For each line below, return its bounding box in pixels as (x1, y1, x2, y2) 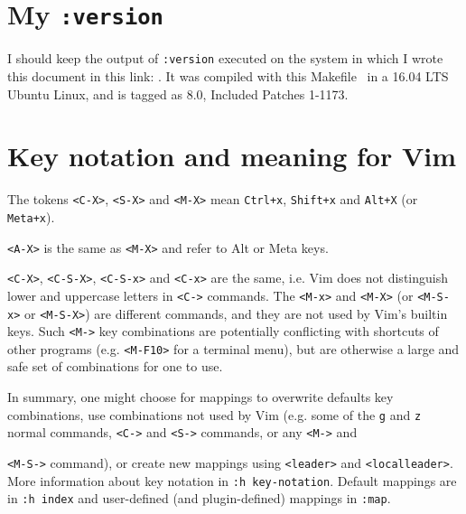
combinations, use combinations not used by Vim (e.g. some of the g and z (7, 405, 422, 424)
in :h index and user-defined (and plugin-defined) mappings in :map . (7, 489, 391, 508)
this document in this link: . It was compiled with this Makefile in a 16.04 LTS (7, 66, 449, 85)
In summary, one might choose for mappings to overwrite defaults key (7, 388, 394, 407)
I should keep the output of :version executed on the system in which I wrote (7, 49, 443, 68)
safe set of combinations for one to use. (7, 357, 223, 376)
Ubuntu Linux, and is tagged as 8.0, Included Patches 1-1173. (7, 84, 349, 103)
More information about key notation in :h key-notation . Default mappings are (7, 471, 457, 490)
